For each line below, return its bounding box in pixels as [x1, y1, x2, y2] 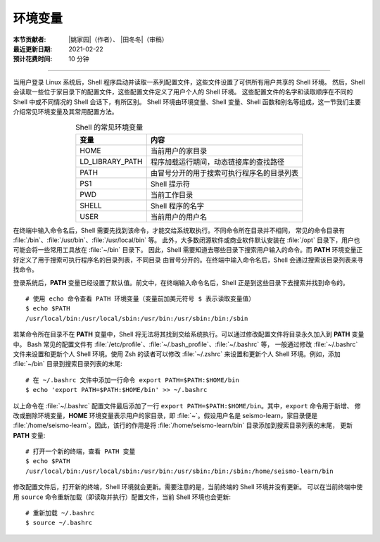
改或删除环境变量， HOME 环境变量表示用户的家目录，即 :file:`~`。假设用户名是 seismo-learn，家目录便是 [13, 411, 318, 420]
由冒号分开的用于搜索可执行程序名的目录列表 [150, 168, 299, 177]
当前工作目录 [150, 190, 194, 200]
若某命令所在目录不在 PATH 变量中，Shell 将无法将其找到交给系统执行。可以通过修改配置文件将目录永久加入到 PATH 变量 [13, 330, 365, 339]
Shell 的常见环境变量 [75, 122, 144, 132]
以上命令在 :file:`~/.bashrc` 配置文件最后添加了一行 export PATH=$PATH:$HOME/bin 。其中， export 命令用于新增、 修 [13, 401, 362, 410]
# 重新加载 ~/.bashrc [25, 509, 95, 517]
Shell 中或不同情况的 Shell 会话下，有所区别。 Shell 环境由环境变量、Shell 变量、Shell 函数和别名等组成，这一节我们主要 [13, 97, 362, 106]
